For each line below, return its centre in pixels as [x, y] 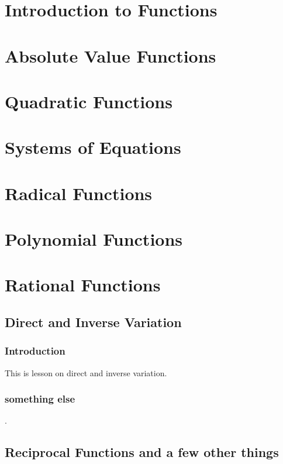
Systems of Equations [93, 147]
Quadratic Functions [89, 101]
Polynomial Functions [94, 239]
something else [40, 399]
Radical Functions [79, 193]
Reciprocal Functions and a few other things [142, 452]
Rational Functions [83, 285]
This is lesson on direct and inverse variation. [86, 372]
